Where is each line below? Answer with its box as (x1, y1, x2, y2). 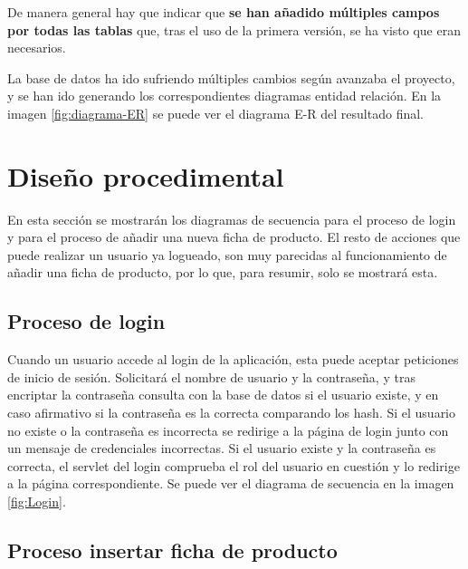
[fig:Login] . (7, 492, 66, 511)
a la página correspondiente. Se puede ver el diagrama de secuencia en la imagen (7, 474, 454, 493)
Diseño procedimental (7, 157, 284, 194)
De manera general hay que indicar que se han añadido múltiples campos (7, 3, 440, 21)
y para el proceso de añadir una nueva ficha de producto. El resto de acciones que (7, 227, 461, 246)
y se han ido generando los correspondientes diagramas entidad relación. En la (7, 86, 442, 105)
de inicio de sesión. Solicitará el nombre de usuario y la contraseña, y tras (7, 367, 415, 386)
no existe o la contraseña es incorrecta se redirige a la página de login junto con (7, 420, 449, 439)
